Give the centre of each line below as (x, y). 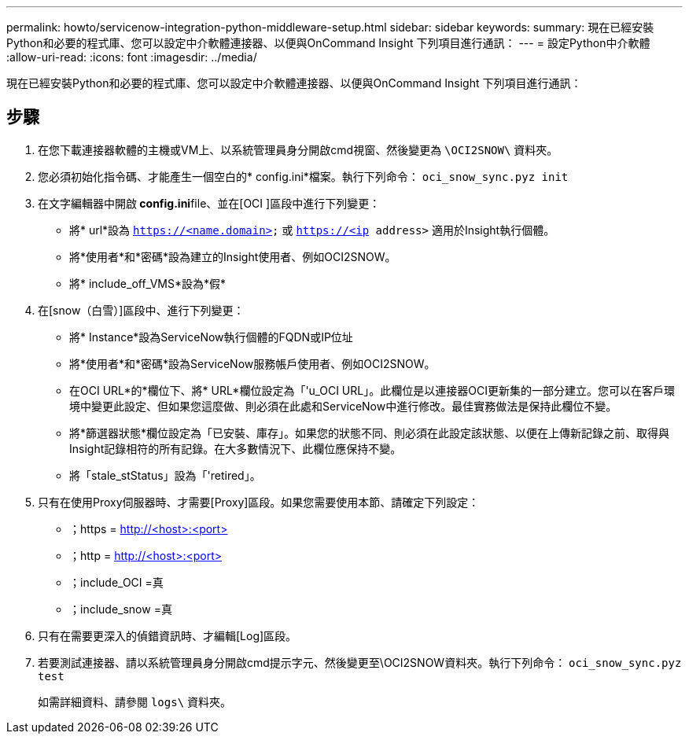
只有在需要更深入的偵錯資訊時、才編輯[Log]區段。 (168, 635)
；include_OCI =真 (116, 582)
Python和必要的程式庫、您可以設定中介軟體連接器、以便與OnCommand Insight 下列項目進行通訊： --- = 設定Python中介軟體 (328, 43)
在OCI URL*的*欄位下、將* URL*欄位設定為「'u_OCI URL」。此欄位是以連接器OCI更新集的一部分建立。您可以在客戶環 (372, 390)
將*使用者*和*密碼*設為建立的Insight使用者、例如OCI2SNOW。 (233, 256)
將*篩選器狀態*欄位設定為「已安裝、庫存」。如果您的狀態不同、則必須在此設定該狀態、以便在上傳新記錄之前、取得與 (370, 433)
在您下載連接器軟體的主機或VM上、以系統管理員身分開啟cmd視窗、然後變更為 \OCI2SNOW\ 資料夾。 (298, 149)
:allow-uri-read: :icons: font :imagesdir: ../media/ (132, 57)
